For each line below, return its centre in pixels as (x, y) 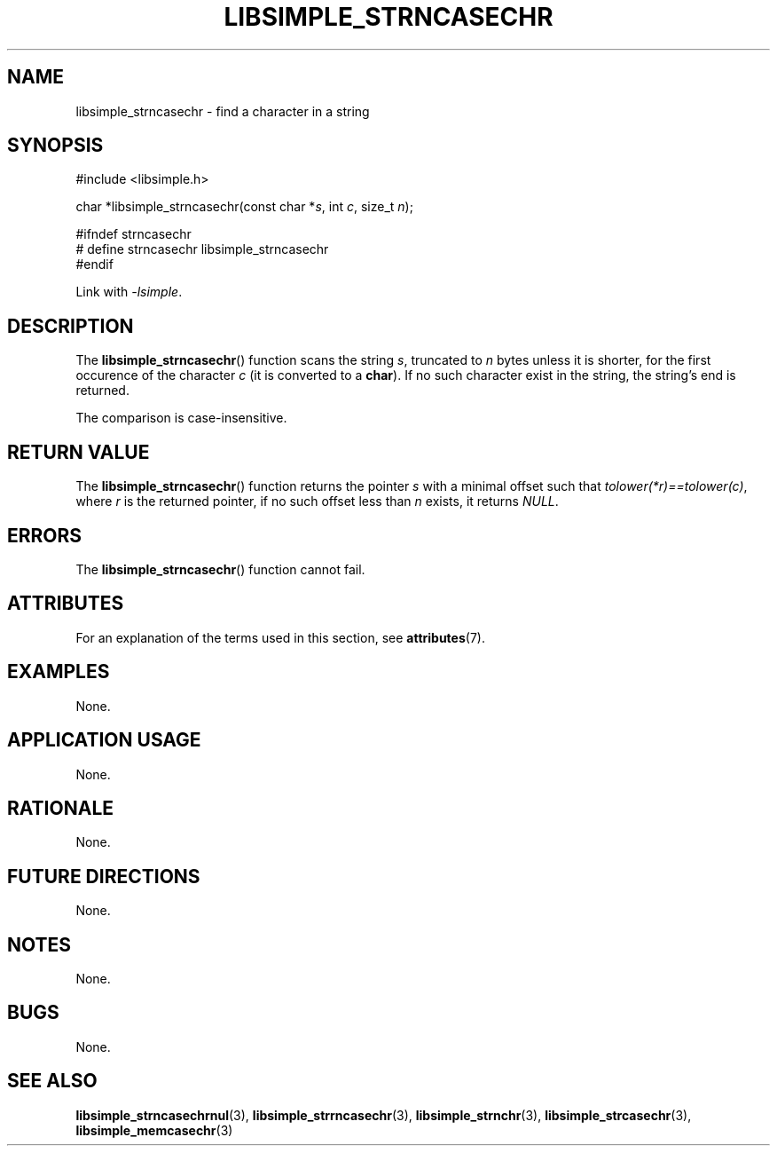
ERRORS (45, 535)
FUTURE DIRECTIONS (104, 876)
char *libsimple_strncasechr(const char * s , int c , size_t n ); (244, 207)
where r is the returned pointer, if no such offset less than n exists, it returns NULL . (317, 501)
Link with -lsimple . (129, 292)
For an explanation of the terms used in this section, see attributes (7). (280, 637)
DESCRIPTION (71, 326)
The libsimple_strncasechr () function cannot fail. (220, 569)
